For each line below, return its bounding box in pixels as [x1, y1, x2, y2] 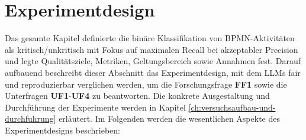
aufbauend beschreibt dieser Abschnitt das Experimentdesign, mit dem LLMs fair [5, 66, 301, 78]
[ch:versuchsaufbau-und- [188, 101, 276, 113]
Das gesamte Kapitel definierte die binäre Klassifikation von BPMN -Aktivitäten [5, 32, 295, 44]
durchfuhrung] [5, 112, 56, 125]
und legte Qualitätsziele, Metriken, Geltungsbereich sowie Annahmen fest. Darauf [5, 55, 301, 67]
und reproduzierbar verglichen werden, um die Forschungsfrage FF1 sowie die [5, 78, 287, 90]
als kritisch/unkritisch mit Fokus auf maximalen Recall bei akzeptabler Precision [5, 43, 298, 55]
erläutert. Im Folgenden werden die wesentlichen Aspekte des [59, 112, 280, 125]
